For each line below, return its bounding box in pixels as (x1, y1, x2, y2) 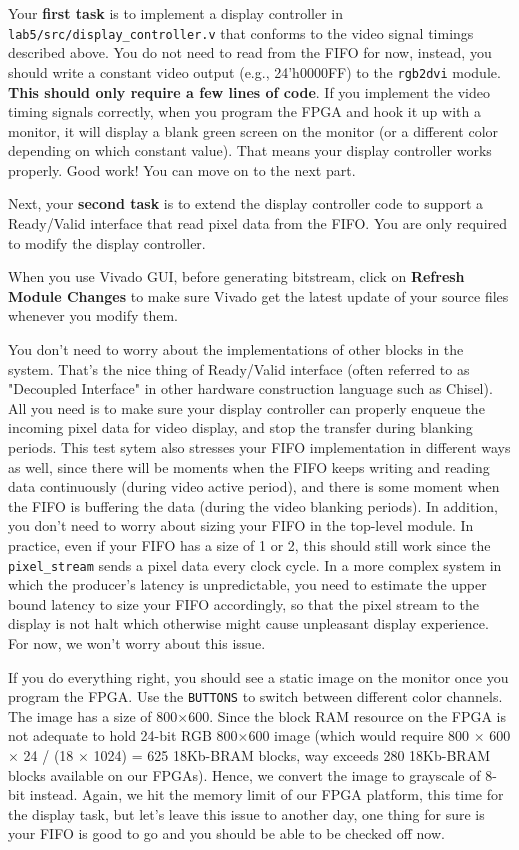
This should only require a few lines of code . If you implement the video (8, 81, 490, 102)
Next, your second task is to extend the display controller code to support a (8, 193, 484, 214)
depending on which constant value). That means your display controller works (8, 140, 492, 161)
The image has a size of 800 (8, 705, 178, 726)
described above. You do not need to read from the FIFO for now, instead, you (8, 42, 492, 63)
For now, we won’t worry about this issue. (8, 633, 266, 653)
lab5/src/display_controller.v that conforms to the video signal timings (8, 22, 474, 43)
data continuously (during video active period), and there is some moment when (8, 476, 500, 497)
